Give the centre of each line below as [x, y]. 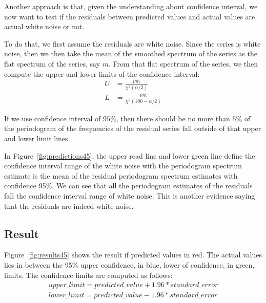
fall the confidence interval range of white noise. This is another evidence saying [130, 196]
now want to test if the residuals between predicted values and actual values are [130, 16]
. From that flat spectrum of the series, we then [183, 63]
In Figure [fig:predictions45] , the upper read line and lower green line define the [130, 155]
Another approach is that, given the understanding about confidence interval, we [131, 6]
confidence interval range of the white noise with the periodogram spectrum [123, 166]
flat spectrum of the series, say [52, 63]
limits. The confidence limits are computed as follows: [88, 275]
